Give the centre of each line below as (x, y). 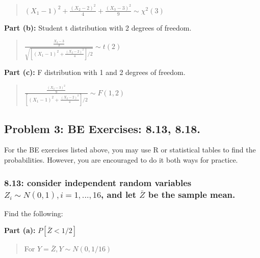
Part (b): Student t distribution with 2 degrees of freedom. (98, 27)
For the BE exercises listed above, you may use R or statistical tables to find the (130, 150)
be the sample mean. (192, 194)
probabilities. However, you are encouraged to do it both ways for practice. (121, 160)
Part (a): (20, 230)
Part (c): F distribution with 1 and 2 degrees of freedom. (95, 72)
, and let (119, 194)
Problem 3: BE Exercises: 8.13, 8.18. (102, 128)
